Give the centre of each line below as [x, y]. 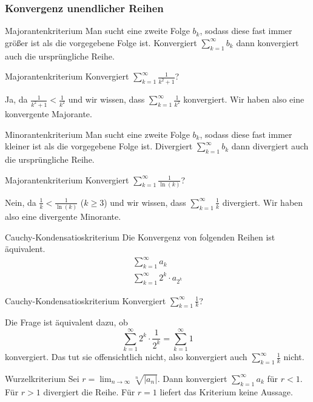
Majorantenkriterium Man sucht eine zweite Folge [97, 31]
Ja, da [16, 99]
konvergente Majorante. [49, 113]
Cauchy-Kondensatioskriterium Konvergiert [86, 300]
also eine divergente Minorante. [63, 216]
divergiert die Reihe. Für [89, 391]
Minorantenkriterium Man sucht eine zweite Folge [97, 134]
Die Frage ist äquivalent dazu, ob [66, 322]
